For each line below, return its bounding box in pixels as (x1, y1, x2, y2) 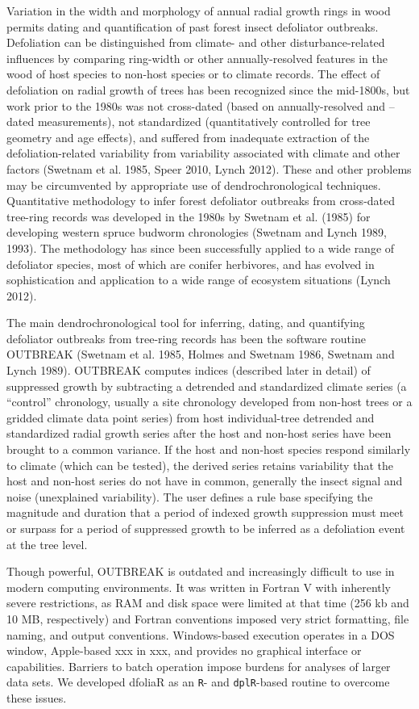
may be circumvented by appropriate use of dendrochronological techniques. (6, 176, 381, 193)
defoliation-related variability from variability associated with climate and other (6, 145, 400, 162)
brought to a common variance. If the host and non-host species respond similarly (6, 441, 411, 458)
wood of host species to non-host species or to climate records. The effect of (6, 65, 380, 82)
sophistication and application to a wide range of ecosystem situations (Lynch (6, 271, 391, 288)
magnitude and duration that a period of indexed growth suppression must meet (6, 504, 404, 521)
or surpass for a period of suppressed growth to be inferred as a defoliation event (6, 520, 405, 536)
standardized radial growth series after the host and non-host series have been (6, 425, 392, 442)
